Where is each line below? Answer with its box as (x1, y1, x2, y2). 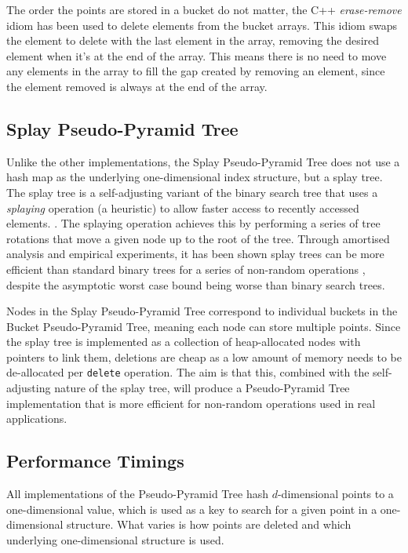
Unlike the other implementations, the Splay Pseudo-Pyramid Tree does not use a (6, 153, 400, 169)
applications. (6, 410, 67, 427)
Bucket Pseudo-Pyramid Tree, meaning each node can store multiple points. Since (6, 318, 401, 334)
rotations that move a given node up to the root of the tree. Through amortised (6, 230, 390, 246)
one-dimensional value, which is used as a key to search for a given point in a (6, 500, 377, 517)
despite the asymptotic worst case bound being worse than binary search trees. (6, 276, 385, 293)
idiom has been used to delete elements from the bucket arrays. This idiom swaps (6, 16, 397, 33)
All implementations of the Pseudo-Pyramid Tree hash (6, 486, 268, 502)
